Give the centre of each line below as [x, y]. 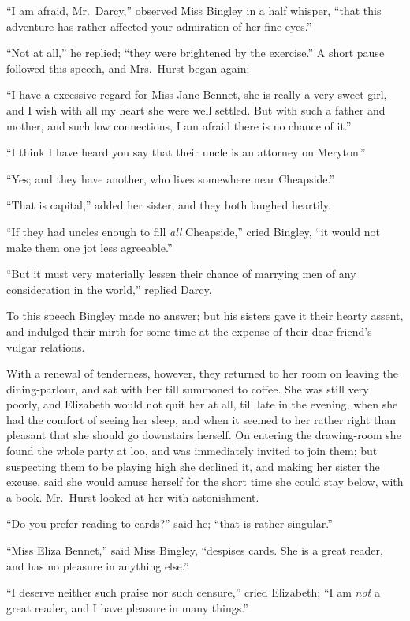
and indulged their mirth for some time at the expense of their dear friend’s [189, 331]
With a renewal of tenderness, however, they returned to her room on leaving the [203, 373]
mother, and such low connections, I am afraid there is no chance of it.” [179, 125]
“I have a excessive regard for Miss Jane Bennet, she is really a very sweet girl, [197, 94]
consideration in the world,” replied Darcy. [109, 289]
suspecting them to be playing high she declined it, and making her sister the [193, 466]
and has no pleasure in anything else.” [98, 565]
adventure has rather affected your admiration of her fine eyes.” [159, 26]
